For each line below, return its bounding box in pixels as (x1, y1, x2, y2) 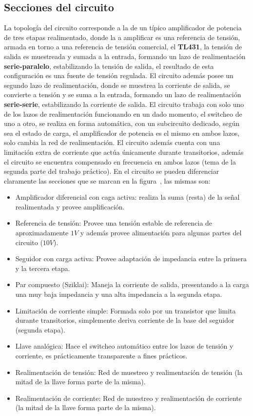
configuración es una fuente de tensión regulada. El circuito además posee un (4, 70, 234, 81)
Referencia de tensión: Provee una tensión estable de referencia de (15, 218, 213, 228)
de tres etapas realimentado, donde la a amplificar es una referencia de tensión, (4, 32, 240, 42)
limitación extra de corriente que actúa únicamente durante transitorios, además (4, 146, 244, 157)
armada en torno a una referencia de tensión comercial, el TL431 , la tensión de (4, 42, 242, 52)
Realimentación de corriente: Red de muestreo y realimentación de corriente (15, 393, 242, 403)
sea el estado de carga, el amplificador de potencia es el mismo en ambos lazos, (4, 127, 240, 138)
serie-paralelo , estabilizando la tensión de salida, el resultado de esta (4, 61, 214, 71)
